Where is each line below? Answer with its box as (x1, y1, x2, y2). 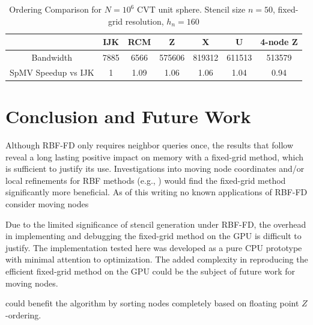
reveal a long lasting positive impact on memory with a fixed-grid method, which (5, 150, 304, 163)
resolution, (125, 14, 164, 27)
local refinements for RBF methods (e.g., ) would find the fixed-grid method (5, 174, 286, 186)
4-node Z (260, 35, 298, 48)
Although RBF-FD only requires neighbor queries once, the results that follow (5, 139, 294, 151)
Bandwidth (31, 51, 73, 64)
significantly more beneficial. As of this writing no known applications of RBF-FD (5, 186, 308, 198)
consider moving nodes (5, 198, 89, 210)
